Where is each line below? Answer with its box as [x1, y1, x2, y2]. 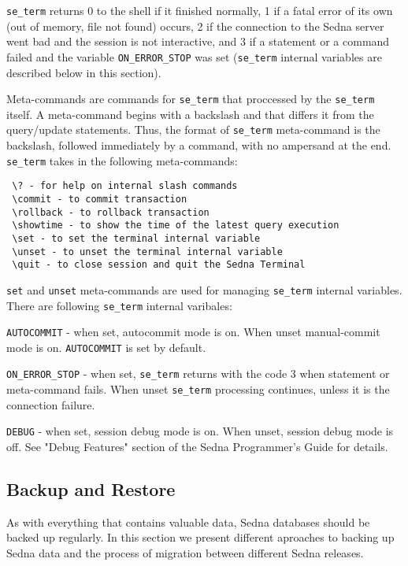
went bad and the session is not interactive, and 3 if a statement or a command [6, 33, 390, 50]
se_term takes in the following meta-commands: [6, 152, 238, 168]
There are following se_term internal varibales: [6, 297, 232, 313]
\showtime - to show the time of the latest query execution [12, 220, 339, 231]
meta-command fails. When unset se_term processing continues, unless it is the [6, 381, 390, 398]
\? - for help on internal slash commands [12, 180, 238, 192]
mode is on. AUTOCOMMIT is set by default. [6, 338, 206, 355]
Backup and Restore [6, 477, 176, 501]
